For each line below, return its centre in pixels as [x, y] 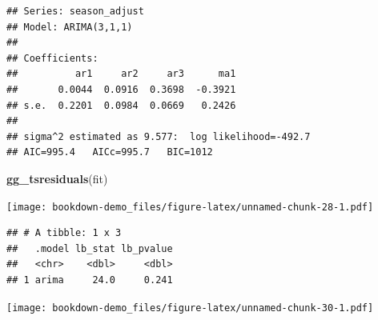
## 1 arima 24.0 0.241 [90, 280]
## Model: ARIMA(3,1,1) [70, 27]
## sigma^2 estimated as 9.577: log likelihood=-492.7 [159, 136]
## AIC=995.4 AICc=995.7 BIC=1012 [110, 152]
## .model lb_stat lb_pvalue [90, 248]
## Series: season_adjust [75, 11]
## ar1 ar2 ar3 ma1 [121, 74]
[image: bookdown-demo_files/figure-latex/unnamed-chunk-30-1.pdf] [190, 308]
